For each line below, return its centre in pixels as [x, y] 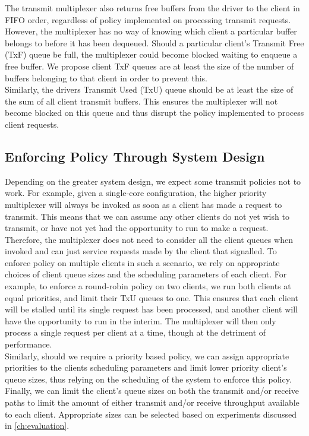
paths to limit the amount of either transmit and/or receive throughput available [152, 402]
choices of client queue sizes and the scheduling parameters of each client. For [146, 274]
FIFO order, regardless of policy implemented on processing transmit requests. [148, 19]
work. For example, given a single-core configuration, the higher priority [136, 193]
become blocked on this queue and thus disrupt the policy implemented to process [154, 113]
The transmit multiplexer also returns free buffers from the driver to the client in [152, 8]
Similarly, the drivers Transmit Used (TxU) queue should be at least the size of [149, 89]
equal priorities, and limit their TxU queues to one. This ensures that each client [152, 297]
